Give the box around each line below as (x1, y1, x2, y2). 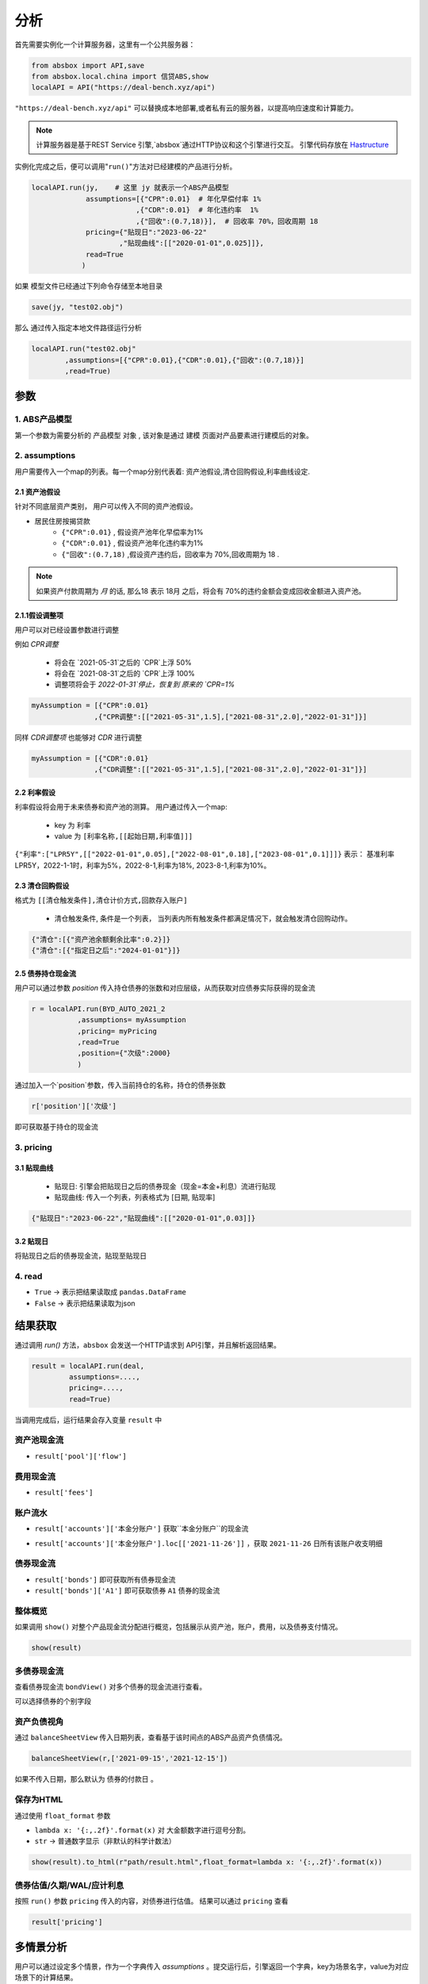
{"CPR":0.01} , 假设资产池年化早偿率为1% (61, 527, 204, 536)
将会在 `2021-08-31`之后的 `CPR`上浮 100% (54, 669, 196, 679)
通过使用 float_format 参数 (14, 1810, 111, 1821)
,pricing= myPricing (77, 1026, 158, 1036)
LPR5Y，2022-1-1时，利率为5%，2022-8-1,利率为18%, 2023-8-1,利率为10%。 (14, 860, 271, 870)
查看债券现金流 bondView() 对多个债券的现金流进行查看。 (14, 1682, 207, 1691)
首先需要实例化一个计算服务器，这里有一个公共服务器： (14, 40, 196, 49)
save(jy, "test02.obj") (31, 302, 124, 312)
